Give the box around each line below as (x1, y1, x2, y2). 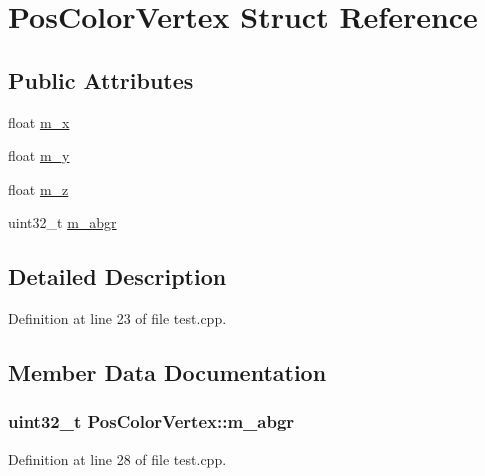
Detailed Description (8, 261, 227, 292)
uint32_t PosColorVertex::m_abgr (8, 409, 295, 434)
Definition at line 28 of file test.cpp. (8, 448, 227, 469)
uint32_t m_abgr (8, 212, 117, 233)
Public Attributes (8, 64, 194, 95)
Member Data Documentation (8, 357, 327, 388)
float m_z (8, 178, 69, 199)
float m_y (8, 145, 70, 166)
